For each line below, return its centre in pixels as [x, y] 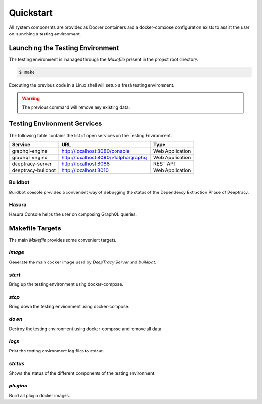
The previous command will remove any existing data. [76, 107]
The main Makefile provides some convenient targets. [63, 240]
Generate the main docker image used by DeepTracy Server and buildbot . [82, 262]
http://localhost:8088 [86, 164]
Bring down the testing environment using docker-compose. [69, 307]
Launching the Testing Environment [64, 48]
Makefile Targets [35, 228]
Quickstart [31, 13]
